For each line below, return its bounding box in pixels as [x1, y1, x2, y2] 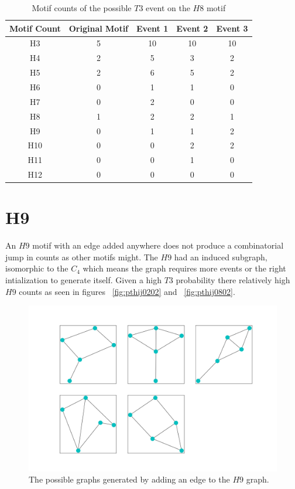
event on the [146, 2, 190, 13]
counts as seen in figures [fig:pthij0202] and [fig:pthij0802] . [19, 285, 235, 297]
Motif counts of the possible [32, 2, 132, 13]
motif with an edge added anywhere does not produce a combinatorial [32, 239, 284, 252]
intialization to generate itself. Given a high [5, 274, 162, 286]
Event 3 [216, 22, 248, 34]
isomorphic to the [5, 262, 68, 274]
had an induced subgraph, [174, 250, 267, 263]
